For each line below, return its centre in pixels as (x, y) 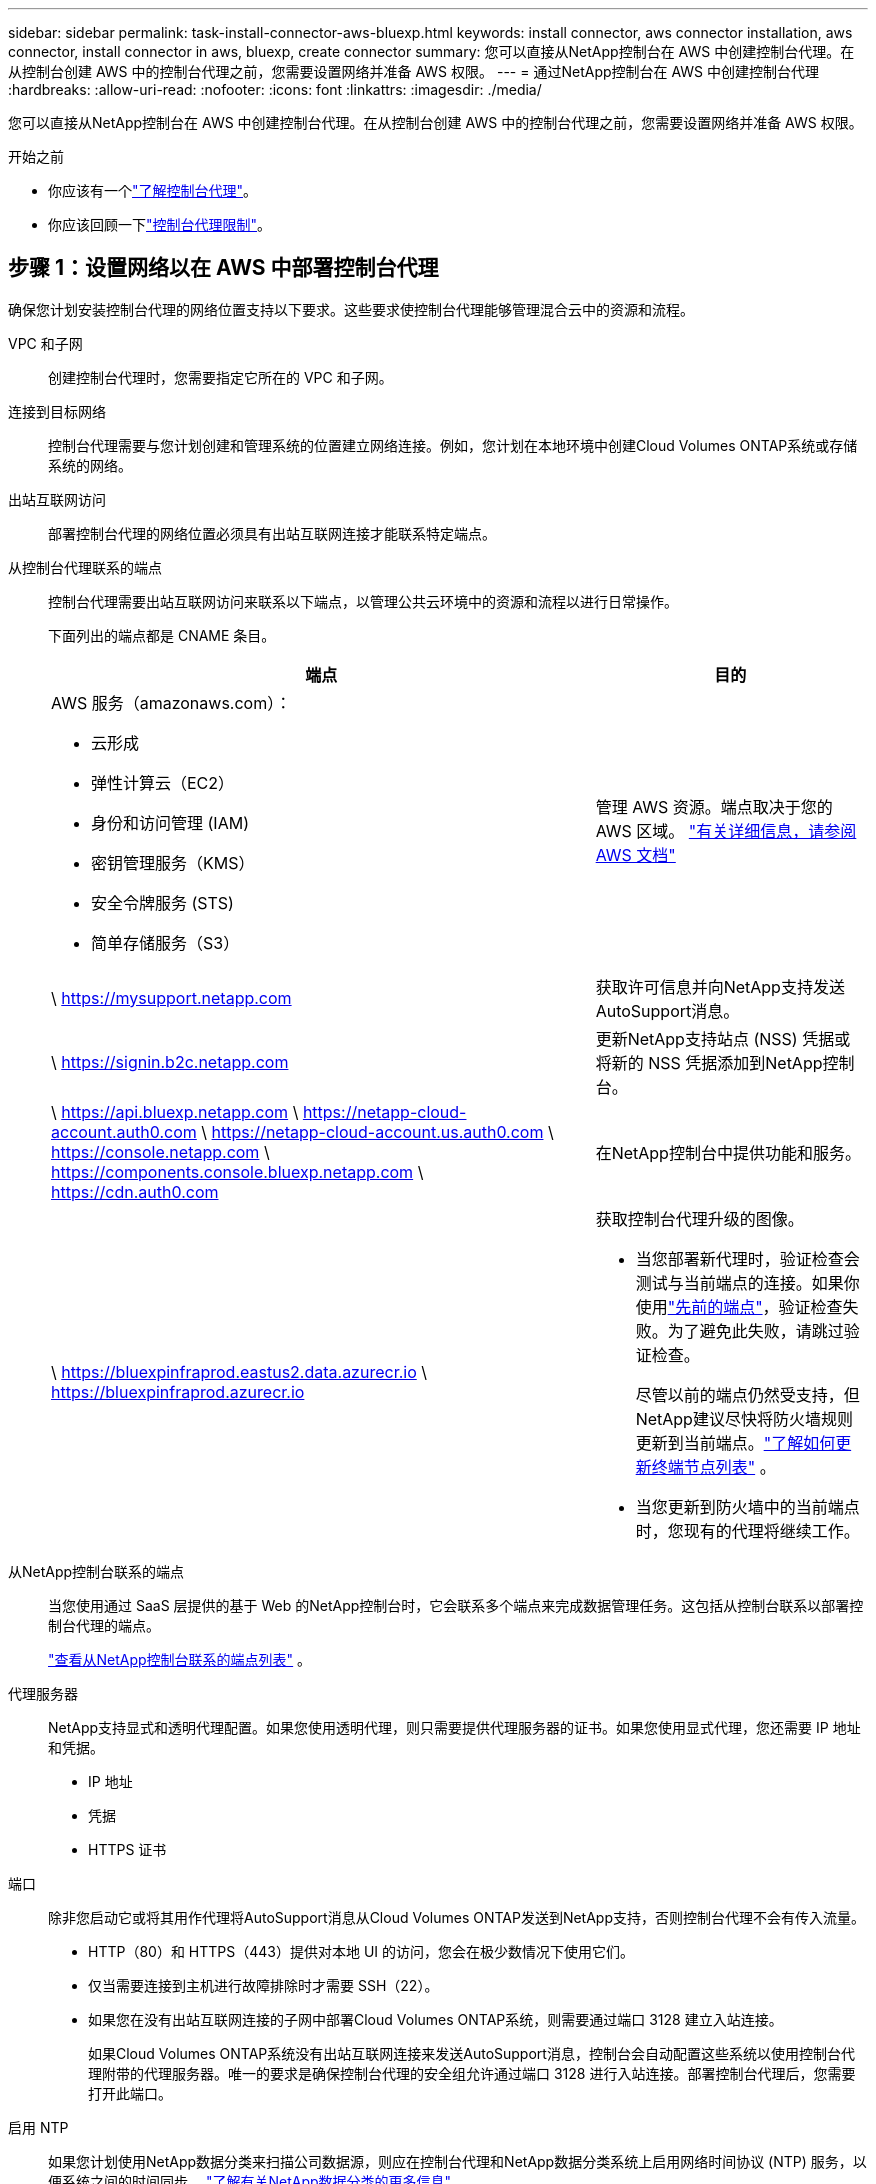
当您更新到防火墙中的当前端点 (747, 1506)
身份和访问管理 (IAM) (170, 822)
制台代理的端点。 (104, 1625)
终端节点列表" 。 (713, 1466)
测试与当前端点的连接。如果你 (747, 1282)
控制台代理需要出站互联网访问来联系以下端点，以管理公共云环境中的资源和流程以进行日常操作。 (363, 601)
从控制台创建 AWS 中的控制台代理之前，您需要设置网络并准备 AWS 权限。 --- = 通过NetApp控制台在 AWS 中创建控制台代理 (414, 71)
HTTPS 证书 (127, 1849)
